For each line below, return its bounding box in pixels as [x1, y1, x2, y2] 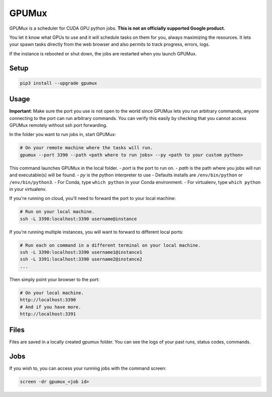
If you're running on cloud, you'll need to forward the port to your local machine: [9, 195, 176, 202]
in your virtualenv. [9, 186, 47, 192]
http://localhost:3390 [20, 297, 76, 303]
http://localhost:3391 [20, 311, 76, 317]
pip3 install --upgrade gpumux [20, 80, 98, 86]
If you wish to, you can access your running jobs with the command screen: [9, 365, 167, 371]
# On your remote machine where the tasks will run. [20, 145, 153, 151]
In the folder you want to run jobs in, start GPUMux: [9, 131, 116, 138]
